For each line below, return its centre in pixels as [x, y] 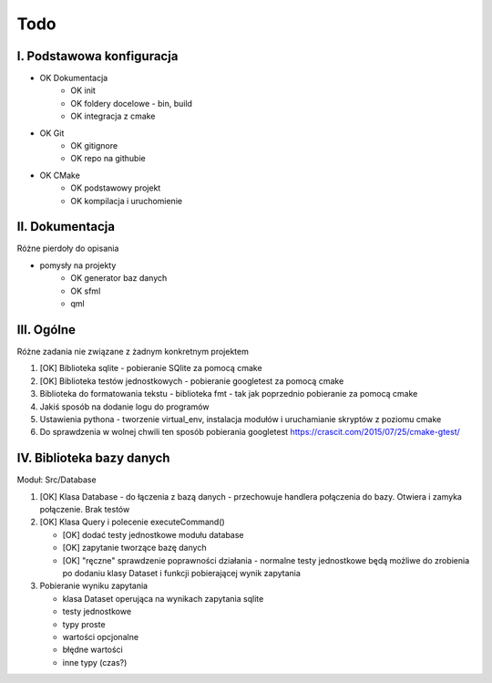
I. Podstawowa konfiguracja [97, 56]
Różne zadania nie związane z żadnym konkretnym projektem [133, 351]
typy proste [84, 624]
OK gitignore [94, 146]
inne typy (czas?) [95, 662]
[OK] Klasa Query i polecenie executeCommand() [132, 522]
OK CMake [60, 175]
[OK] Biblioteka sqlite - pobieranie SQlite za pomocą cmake [151, 368]
